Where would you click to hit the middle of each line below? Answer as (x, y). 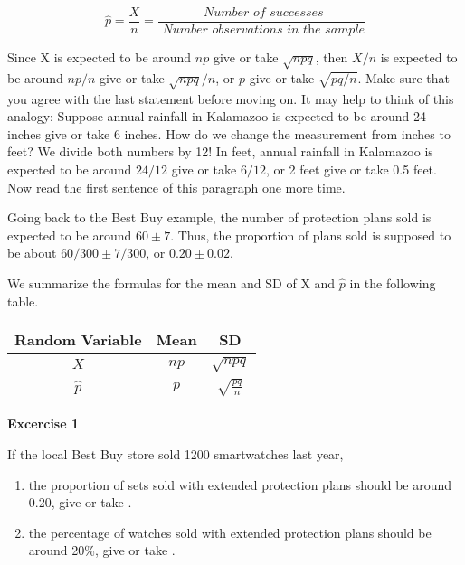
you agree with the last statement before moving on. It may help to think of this (231, 98)
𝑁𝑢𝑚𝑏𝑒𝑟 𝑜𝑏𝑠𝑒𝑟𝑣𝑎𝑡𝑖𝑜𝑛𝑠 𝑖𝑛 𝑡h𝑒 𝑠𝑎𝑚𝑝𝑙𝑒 (264, 30)
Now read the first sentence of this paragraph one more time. (176, 187)
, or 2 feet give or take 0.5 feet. (351, 169)
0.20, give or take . (80, 502)
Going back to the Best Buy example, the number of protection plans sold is (219, 217)
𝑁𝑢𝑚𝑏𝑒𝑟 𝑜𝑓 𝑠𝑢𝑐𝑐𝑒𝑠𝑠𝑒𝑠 (263, 13)
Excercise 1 (43, 424)
